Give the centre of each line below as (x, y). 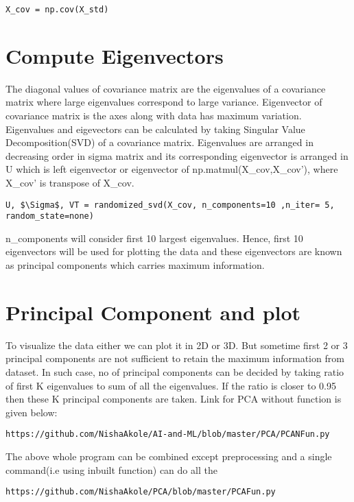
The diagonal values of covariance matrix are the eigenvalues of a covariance (166, 88)
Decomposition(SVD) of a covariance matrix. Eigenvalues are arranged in (160, 142)
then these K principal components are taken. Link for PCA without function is (174, 399)
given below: (32, 412)
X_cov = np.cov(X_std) (57, 10)
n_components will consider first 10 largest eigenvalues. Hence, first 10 (154, 238)
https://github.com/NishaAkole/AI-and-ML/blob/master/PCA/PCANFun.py (168, 434)
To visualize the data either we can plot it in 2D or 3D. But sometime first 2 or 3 (177, 345)
